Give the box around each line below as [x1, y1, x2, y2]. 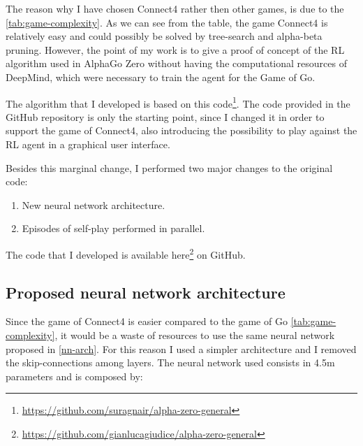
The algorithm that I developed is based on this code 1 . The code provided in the [6, 94, 350, 110]
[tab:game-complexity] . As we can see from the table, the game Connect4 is [6, 15, 328, 29]
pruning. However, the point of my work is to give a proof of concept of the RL [6, 42, 345, 57]
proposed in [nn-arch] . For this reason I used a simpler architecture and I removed [6, 341, 357, 356]
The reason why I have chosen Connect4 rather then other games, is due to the [6, 1, 344, 15]
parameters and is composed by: [6, 368, 143, 383]
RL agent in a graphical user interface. [6, 137, 170, 151]
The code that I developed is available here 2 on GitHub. [6, 245, 246, 261]
